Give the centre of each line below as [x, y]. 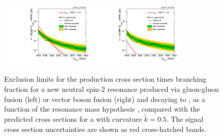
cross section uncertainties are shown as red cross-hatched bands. [105, 129]
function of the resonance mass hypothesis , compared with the [102, 109]
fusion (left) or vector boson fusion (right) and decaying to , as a [105, 99]
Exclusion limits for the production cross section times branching [105, 79]
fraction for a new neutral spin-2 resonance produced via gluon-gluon [112, 89]
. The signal [185, 119]
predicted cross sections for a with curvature [73, 119]
